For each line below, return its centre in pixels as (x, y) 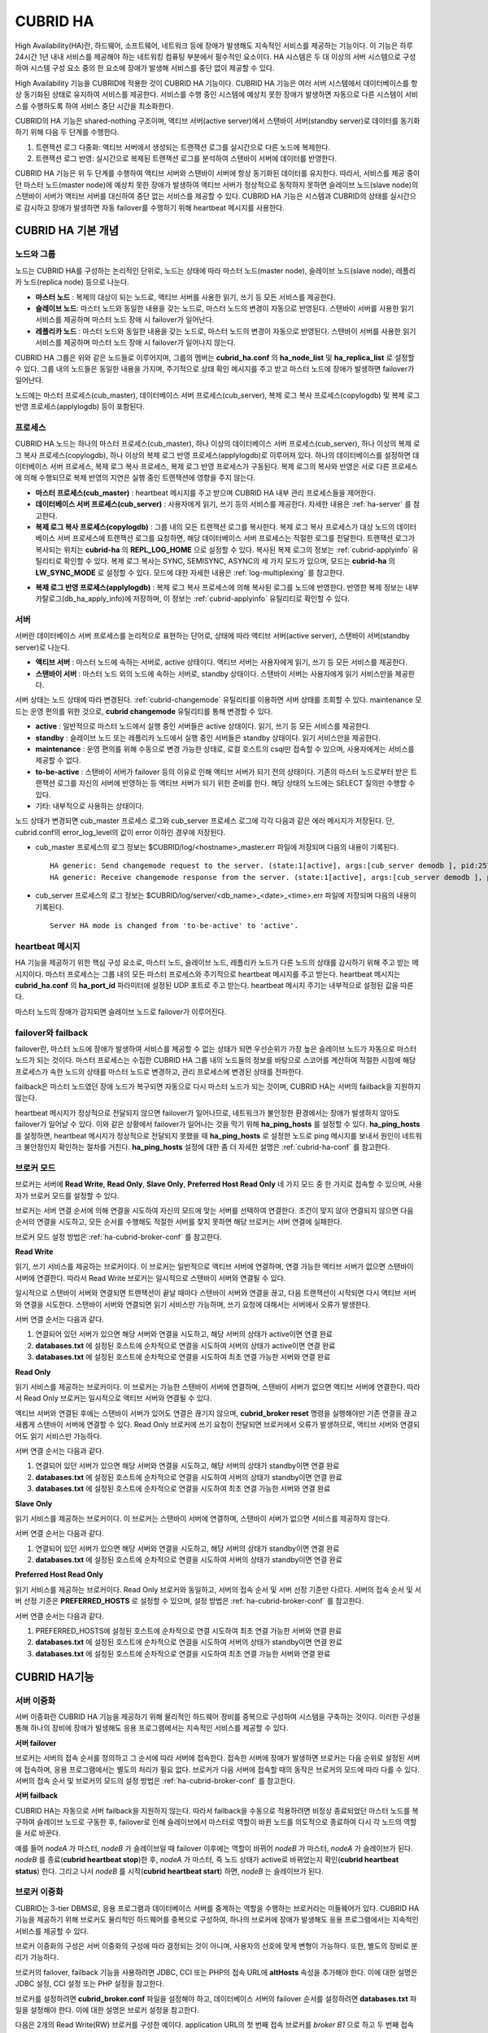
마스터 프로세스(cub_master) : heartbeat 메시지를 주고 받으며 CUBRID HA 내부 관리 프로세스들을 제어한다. (205, 493)
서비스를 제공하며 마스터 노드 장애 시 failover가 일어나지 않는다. (135, 342)
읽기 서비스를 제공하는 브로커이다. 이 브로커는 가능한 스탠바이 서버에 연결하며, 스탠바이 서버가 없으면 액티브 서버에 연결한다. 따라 (218, 1387)
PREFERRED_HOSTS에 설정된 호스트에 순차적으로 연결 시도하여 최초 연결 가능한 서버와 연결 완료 (189, 1631)
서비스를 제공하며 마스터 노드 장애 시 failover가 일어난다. (125, 320)
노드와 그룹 (35, 255)
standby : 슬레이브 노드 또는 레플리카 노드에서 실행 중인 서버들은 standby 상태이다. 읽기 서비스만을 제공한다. (208, 738)
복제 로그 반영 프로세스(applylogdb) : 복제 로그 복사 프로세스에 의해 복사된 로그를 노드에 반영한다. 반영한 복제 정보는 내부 (227, 587)
